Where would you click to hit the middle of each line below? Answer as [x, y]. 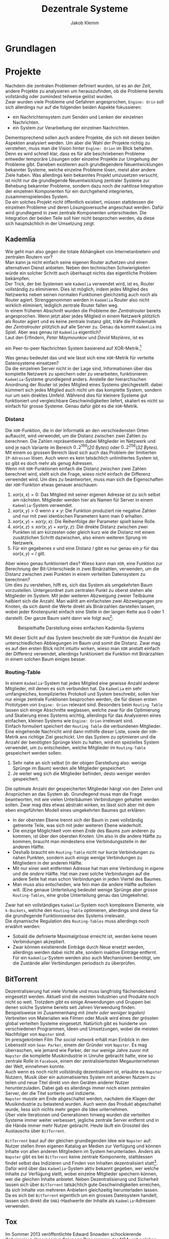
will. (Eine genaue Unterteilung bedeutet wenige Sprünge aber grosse [85, 890]
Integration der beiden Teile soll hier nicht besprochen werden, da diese [80, 218]
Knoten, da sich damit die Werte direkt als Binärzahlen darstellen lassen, [80, 607]
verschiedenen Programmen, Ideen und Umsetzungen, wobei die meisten [82, 1029]
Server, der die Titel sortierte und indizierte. [50, 1093]
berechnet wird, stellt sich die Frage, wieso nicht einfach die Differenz [78, 474]
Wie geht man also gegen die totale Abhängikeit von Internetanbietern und [82, 251]
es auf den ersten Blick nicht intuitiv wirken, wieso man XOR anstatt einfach [82, 648]
